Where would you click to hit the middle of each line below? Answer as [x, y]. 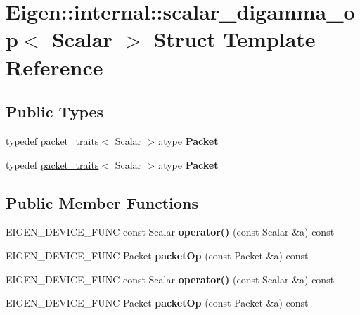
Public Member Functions [102, 202]
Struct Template [234, 39]
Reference [54, 66]
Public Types [55, 111]
